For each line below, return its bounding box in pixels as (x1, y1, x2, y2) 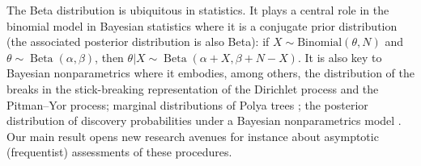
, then (95, 48, 124, 65)
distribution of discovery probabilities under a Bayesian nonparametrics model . (6, 112, 402, 129)
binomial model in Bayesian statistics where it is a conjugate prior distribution (6, 17, 398, 34)
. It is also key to (297, 48, 382, 65)
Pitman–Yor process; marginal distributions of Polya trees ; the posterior (6, 96, 368, 113)
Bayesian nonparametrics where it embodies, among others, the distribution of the (6, 64, 415, 81)
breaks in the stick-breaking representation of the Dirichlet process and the (6, 80, 379, 97)
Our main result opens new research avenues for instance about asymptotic (6, 127, 379, 144)
